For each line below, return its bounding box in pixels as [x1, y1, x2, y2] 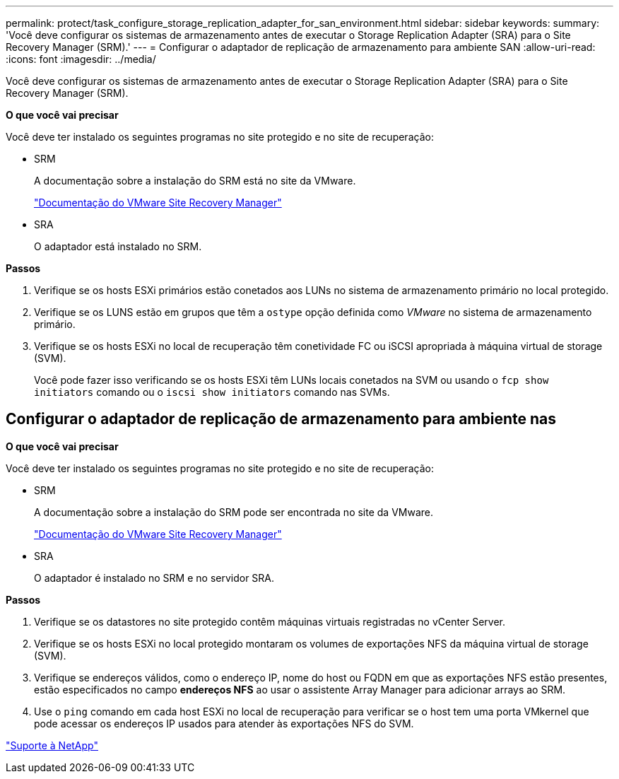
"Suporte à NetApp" [6, 739, 98, 751]
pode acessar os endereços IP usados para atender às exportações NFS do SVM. [34, 717, 414, 730]
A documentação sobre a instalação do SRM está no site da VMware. [34, 175, 356, 187]
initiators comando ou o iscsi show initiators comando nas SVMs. [34, 386, 390, 398]
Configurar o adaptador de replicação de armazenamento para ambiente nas [6, 410, 556, 428]
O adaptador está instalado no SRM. [34, 240, 202, 252]
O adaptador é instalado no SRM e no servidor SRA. [34, 571, 275, 584]
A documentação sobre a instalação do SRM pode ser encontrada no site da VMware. [34, 505, 434, 518]
